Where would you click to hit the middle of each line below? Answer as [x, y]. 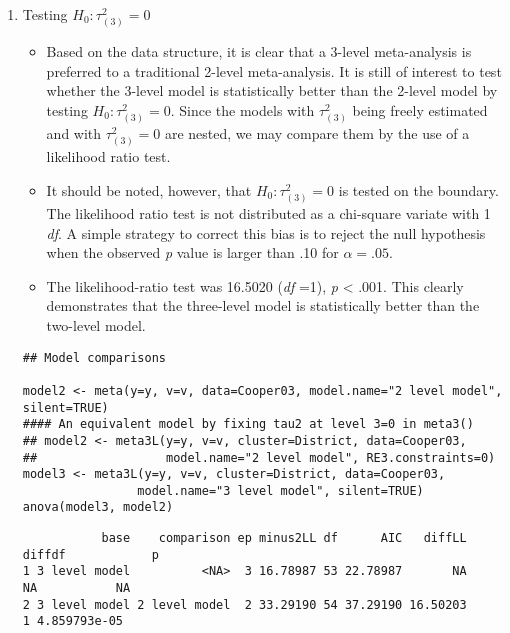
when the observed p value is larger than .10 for [192, 252]
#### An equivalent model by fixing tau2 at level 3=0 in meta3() [248, 424]
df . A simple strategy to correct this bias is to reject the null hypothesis [266, 232]
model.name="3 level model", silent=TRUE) [280, 490]
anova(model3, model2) [98, 507]
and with [74, 133]
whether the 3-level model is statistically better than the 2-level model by [272, 90]
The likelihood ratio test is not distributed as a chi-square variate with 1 [268, 213]
